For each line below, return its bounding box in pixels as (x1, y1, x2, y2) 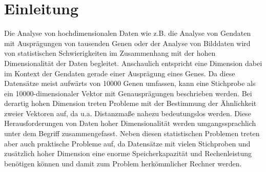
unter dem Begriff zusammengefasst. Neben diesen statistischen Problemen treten (4, 128, 260, 139)
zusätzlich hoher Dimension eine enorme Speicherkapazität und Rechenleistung (4, 148, 252, 159)
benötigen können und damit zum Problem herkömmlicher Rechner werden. (4, 158, 242, 168)
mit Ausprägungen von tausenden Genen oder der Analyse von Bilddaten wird (4, 37, 251, 48)
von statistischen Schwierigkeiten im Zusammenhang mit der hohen (4, 48, 216, 58)
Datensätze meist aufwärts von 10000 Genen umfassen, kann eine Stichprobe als (4, 78, 256, 89)
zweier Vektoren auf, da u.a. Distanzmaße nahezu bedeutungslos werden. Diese (4, 107, 251, 118)
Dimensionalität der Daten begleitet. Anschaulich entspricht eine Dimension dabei (4, 57, 262, 68)
